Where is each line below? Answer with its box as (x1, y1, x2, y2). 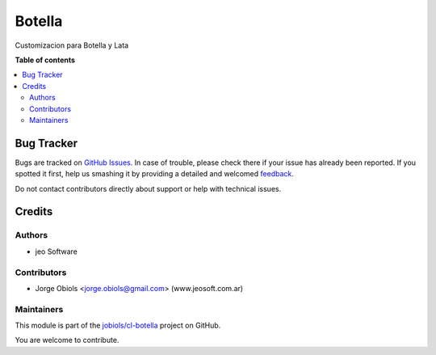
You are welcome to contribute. (15, 336, 119, 345)
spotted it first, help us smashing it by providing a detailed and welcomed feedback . (15, 169, 295, 179)
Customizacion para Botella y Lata (15, 40, 129, 50)
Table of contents (15, 55, 76, 65)
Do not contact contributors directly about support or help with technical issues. (15, 184, 282, 193)
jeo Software (35, 247, 78, 256)
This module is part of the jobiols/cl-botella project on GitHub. (15, 320, 221, 331)
